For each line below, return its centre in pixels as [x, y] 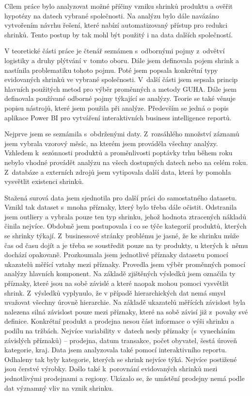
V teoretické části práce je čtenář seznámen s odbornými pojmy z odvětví [115, 51]
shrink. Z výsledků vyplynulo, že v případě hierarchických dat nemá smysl [115, 292]
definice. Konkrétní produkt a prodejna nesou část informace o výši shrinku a [119, 321]
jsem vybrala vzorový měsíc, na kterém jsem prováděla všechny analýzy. [111, 143]
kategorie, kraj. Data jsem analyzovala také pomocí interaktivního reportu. [116, 350]
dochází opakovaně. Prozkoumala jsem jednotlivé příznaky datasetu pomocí [116, 255]
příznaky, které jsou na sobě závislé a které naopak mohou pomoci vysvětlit [117, 283]
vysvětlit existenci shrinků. [44, 181]
